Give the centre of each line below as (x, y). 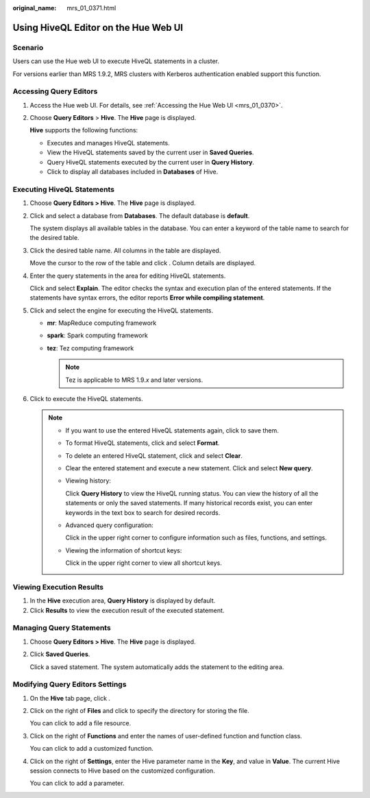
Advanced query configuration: (110, 525)
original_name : (35, 8)
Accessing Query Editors (55, 91)
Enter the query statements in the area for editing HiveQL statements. (128, 276)
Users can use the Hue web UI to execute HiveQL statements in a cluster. (116, 61)
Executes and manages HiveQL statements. (109, 143)
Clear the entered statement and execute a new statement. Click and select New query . (189, 468)
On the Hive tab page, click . (70, 698)
